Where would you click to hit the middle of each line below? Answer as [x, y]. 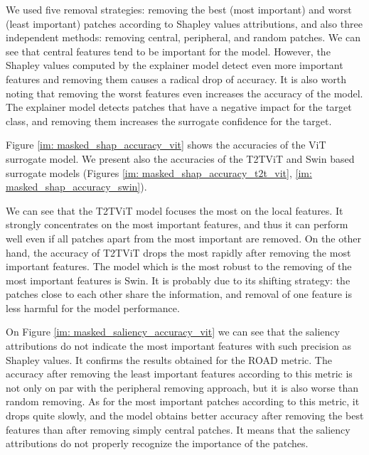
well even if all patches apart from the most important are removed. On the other [184, 238]
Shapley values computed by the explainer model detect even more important [175, 65]
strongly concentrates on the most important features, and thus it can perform [177, 224]
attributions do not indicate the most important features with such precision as [178, 346]
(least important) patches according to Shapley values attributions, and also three [184, 23]
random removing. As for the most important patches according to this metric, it [183, 401]
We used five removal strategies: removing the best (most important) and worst [179, 9]
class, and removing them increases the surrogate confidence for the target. [169, 121]
